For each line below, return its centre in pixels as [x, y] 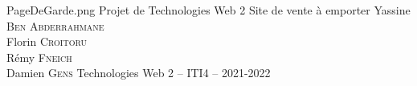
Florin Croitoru [47, 41]
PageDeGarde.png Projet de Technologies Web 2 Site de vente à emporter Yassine [208, 10]
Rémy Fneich [39, 57]
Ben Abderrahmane [55, 25]
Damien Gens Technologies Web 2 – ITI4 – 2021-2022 [139, 73]
